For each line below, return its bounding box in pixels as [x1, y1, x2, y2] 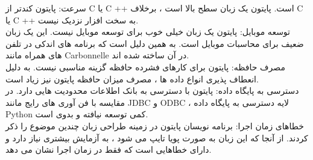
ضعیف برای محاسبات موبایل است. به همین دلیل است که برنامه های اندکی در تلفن [5, 37, 304, 49]
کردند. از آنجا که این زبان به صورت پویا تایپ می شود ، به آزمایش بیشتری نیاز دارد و [5, 131, 308, 144]
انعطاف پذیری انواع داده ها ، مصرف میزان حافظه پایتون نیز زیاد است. [5, 72, 259, 85]
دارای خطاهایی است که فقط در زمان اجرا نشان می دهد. [5, 143, 212, 156]
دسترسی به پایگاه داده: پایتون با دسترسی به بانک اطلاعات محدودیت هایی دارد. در [5, 84, 299, 97]
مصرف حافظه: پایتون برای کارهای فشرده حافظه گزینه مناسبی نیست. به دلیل [5, 60, 285, 73]
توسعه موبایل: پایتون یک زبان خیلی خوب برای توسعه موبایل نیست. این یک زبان [5, 25, 290, 38]
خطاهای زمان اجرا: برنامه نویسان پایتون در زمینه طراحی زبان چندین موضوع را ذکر [5, 119, 304, 132]
